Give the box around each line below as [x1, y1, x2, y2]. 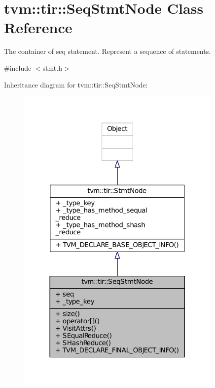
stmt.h [42, 62, 62, 73]
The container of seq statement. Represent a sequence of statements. [4, 46, 211, 56]
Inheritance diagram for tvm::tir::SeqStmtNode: [4, 79, 148, 89]
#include [4, 62, 32, 73]
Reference [4, 17, 72, 38]
